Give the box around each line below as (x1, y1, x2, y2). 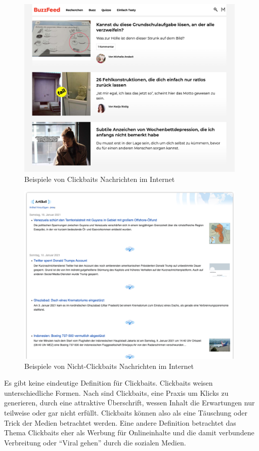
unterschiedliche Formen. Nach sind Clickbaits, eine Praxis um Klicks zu (4, 387, 229, 398)
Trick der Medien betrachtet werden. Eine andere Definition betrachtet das (4, 417, 236, 428)
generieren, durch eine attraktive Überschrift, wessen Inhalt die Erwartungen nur (4, 397, 255, 408)
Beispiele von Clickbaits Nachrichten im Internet (24, 173, 175, 184)
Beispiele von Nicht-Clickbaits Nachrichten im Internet (24, 360, 194, 371)
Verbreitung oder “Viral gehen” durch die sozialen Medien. (4, 437, 186, 447)
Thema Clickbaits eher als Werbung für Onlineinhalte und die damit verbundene (4, 427, 254, 438)
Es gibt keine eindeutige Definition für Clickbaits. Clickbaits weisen (4, 378, 213, 388)
